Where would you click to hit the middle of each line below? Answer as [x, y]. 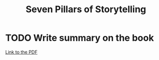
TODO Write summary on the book [80, 38]
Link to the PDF [21, 52]
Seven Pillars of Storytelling [86, 9]
